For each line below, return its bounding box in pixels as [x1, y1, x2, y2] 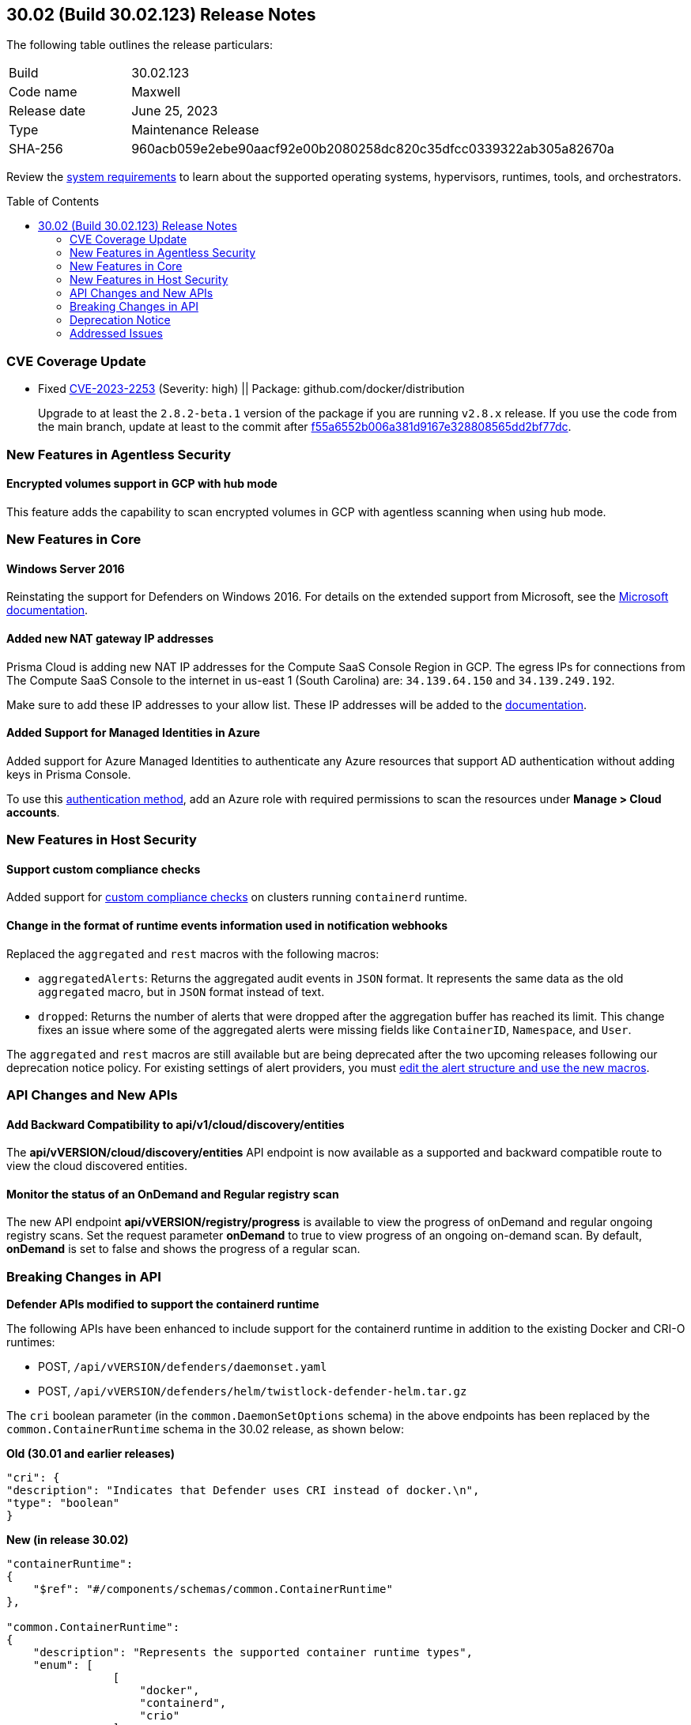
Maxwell [131, 84, 181, 100]
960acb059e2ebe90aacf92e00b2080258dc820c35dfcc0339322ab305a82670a [131, 141, 614, 157]
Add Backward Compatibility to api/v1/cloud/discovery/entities [6, 1117, 345, 1131]
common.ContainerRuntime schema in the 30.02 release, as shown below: [6, 1422, 405, 1436]
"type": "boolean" [6, 1497, 120, 1510]
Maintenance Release [131, 122, 259, 138]
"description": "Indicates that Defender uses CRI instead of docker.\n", [6, 1484, 480, 1497]
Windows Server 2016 [6, 561, 125, 576]
